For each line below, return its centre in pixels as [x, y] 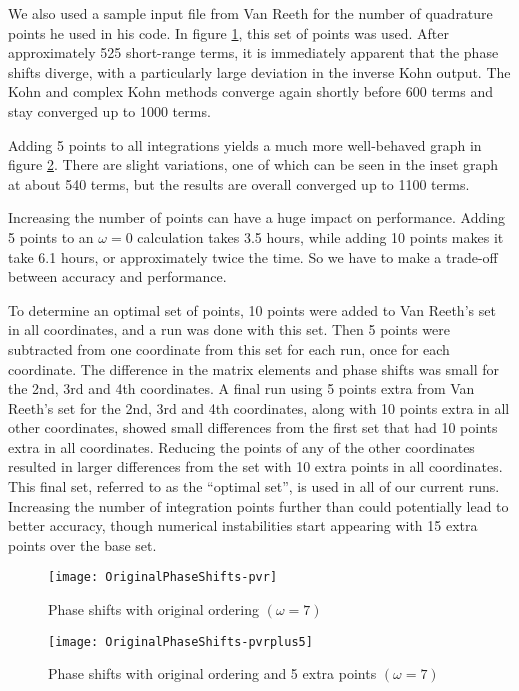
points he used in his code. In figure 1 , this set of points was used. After [228, 32]
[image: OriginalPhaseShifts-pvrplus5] [180, 641]
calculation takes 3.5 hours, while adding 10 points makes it [320, 236]
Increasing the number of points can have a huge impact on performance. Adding [256, 217]
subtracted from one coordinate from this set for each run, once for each [229, 348]
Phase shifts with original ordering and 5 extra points [212, 673]
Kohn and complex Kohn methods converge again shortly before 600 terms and [250, 91]
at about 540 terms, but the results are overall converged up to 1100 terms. [239, 183]
